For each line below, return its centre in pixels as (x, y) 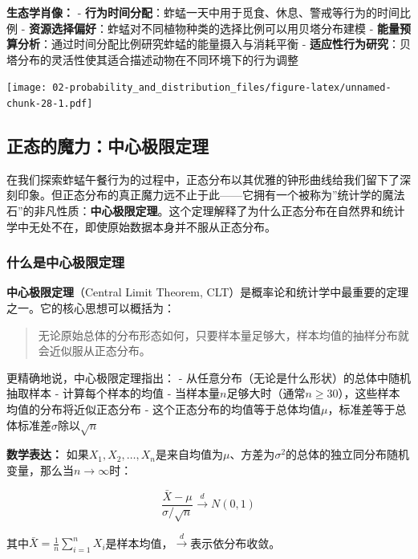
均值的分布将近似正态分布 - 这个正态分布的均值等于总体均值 (164, 409)
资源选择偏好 (63, 28)
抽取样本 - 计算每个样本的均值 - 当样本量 (113, 393)
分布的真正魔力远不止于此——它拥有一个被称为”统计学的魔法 (245, 195)
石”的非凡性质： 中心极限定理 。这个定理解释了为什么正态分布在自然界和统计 (206, 211)
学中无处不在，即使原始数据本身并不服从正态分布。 (141, 226)
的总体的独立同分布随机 (348, 454)
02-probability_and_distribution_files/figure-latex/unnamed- (222, 88)
